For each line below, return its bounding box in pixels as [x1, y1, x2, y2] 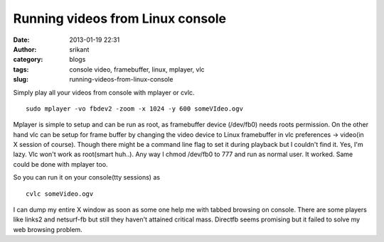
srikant [69, 45, 90, 53]
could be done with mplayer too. [13, 160, 108, 168]
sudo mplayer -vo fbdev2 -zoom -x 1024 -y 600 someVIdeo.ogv [26, 104, 243, 113]
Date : [13, 35, 30, 44]
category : [13, 55, 43, 64]
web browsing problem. [13, 225, 83, 233]
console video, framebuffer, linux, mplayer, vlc [69, 65, 206, 74]
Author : [13, 45, 37, 53]
